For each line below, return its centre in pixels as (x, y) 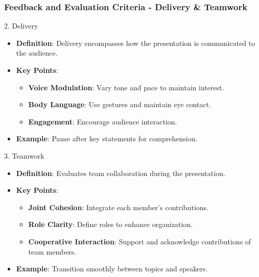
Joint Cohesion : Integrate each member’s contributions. (118, 207)
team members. (52, 251)
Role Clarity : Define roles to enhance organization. (111, 224)
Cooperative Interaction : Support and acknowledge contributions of (140, 241)
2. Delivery (21, 26)
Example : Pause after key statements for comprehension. (107, 138)
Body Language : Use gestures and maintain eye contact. (120, 104)
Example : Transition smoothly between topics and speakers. (112, 269)
